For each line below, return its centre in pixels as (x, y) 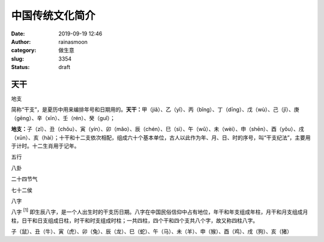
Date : (18, 34)
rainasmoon (73, 41)
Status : (20, 67)
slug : (17, 59)
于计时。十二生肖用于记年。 (45, 146)
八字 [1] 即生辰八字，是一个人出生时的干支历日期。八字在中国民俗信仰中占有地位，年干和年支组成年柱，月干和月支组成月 (160, 211)
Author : (21, 41)
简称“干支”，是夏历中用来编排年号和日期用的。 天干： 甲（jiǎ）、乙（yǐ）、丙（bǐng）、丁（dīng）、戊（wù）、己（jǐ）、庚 (155, 110)
